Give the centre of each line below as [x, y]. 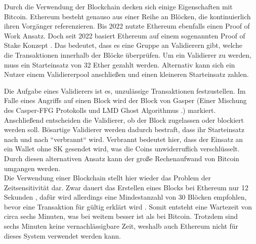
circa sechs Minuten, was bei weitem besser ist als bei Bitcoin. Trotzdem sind [121, 216]
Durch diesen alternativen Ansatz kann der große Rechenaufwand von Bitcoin [122, 158]
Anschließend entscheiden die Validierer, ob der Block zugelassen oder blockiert [124, 120]
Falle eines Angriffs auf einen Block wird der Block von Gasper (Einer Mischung [125, 100]
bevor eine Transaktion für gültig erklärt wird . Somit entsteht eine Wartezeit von [128, 206]
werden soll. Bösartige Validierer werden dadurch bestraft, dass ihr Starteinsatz [124, 129]
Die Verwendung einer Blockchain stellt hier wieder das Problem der [107, 178]
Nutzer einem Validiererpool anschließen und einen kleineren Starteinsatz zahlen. [127, 74]
